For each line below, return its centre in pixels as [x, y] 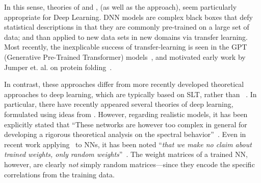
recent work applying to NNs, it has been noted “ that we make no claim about [128, 144]
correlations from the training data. [59, 174]
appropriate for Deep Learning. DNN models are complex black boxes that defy [128, 17]
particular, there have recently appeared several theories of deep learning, [119, 104]
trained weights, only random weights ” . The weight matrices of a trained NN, [126, 154]
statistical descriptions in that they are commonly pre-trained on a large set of [127, 27]
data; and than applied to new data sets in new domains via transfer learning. [126, 37]
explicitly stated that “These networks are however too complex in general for [126, 124]
